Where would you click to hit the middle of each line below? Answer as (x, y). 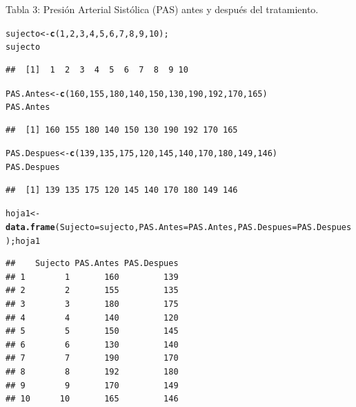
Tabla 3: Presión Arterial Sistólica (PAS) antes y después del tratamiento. (162, 9)
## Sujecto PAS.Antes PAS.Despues (92, 264)
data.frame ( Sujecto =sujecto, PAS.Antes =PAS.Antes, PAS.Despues (149, 227)
